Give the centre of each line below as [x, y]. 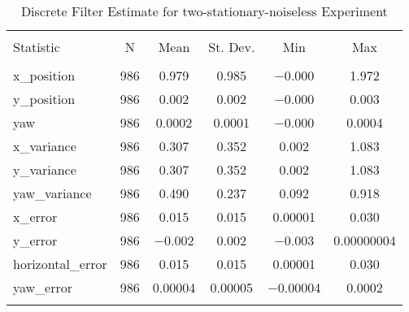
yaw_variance [52, 193]
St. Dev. [232, 47]
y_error [35, 240]
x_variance [45, 146]
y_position [44, 99]
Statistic [37, 47]
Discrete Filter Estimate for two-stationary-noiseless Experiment [204, 11]
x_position [44, 75]
